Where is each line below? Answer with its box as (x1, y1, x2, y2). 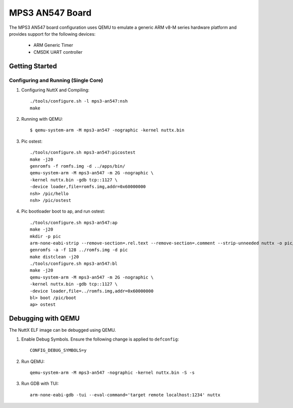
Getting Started (9, 62, 57, 70)
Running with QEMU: (21, 116, 63, 122)
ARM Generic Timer (33, 42, 73, 48)
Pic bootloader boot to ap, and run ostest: (21, 208, 105, 215)
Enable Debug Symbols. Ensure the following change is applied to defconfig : (21, 336, 179, 342)
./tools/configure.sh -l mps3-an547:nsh (30, 98, 128, 104)
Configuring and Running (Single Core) (9, 77, 104, 84)
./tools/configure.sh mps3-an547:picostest (30, 150, 136, 155)
